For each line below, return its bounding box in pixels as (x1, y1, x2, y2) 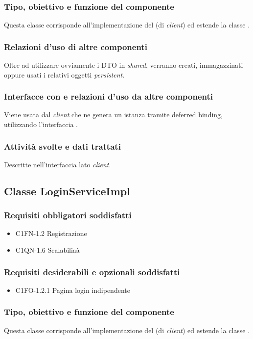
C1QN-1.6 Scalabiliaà (15, 245, 80, 255)
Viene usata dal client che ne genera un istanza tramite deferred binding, (4, 109, 223, 120)
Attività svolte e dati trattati (4, 140, 121, 152)
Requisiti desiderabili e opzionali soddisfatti (4, 265, 180, 278)
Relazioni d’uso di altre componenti (4, 40, 147, 52)
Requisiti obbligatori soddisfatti (4, 209, 132, 221)
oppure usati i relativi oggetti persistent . (4, 69, 125, 79)
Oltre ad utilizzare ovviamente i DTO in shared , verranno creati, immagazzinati (4, 60, 243, 70)
